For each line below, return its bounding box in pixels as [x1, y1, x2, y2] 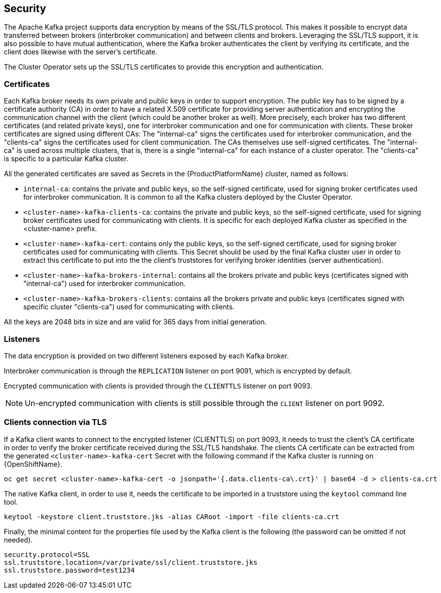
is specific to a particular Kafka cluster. [4, 154, 129, 163]
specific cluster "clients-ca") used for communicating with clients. [23, 303, 235, 311]
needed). [4, 535, 33, 544]
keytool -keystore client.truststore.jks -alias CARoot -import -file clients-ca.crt [4, 512, 340, 521]
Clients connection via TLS [4, 417, 107, 427]
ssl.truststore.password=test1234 [4, 566, 135, 574]
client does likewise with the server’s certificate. [4, 48, 158, 56]
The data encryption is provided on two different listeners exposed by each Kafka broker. [4, 351, 289, 360]
